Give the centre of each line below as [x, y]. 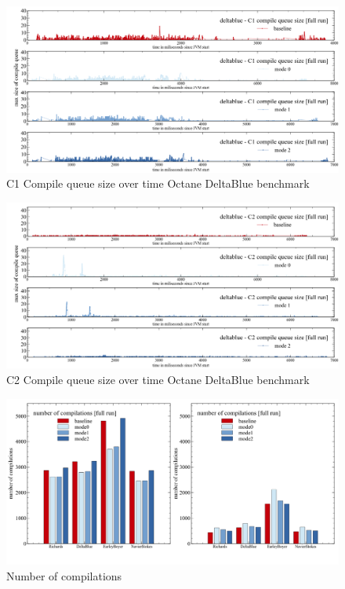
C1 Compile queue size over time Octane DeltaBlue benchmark [158, 183]
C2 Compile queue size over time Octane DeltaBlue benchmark [158, 379]
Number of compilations [64, 575]
